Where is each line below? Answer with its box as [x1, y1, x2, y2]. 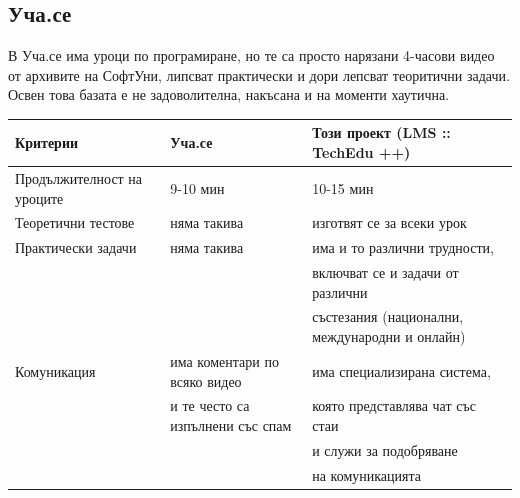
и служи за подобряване [312, 439, 458, 460]
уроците [15, 187, 64, 208]
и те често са [170, 395, 250, 416]
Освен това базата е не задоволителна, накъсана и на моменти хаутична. [8, 84, 450, 105]
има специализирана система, [312, 360, 491, 381]
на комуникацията [312, 464, 421, 485]
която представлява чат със [312, 395, 476, 416]
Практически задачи [15, 237, 137, 258]
